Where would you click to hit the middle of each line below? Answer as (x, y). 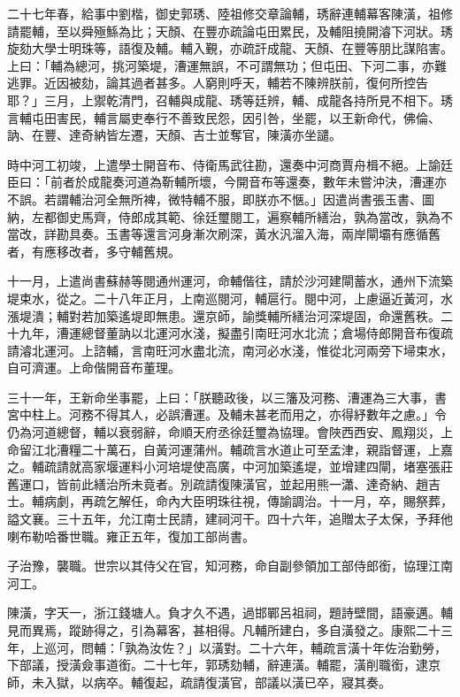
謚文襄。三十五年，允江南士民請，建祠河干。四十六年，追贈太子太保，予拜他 (230, 519)
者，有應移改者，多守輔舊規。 (94, 251)
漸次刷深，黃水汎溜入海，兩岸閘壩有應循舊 (316, 234)
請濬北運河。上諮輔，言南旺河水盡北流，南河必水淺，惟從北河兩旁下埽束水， (230, 350)
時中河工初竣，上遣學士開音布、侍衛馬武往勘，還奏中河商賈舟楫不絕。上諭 (224, 164)
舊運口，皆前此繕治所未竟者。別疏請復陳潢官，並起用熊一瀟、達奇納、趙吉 (224, 483)
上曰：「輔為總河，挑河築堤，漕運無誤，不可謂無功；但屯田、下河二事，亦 (221, 65)
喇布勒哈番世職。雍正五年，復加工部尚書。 (131, 536)
